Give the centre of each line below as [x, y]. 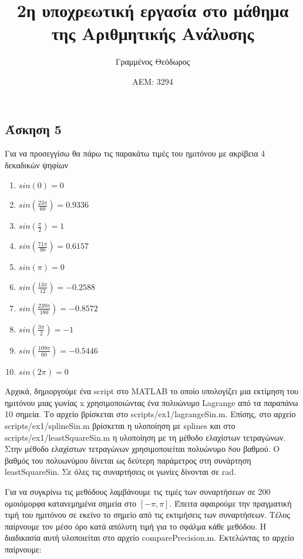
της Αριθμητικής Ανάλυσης [153, 33]
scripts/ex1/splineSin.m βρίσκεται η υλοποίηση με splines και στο [120, 426]
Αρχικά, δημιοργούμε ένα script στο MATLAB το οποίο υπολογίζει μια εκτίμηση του [151, 391]
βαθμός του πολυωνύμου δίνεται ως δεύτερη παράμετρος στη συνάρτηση [128, 460]
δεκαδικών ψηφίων [36, 164]
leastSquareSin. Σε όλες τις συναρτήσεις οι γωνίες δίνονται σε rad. [121, 472]
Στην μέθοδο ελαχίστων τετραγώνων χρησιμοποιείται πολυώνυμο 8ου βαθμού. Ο [142, 449]
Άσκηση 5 [33, 129]
